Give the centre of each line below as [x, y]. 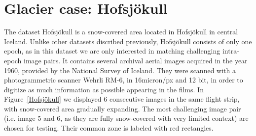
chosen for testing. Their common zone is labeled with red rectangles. [109, 128]
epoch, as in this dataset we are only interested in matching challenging [112, 51]
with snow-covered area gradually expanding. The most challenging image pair [123, 108]
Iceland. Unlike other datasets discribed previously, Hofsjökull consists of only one [128, 41]
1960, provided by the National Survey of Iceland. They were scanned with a [120, 70]
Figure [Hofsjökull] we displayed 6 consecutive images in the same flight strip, [122, 99]
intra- [231, 51]
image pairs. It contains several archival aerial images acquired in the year [136, 60]
